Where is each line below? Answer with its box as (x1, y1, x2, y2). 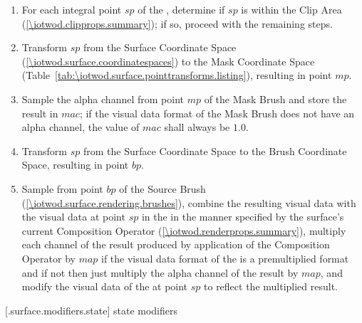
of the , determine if (138, 2, 225, 16)
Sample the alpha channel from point (21, 91, 184, 106)
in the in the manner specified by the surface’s (141, 209, 344, 224)
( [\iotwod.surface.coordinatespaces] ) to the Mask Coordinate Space (21, 53, 315, 68)
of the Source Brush (119, 181, 206, 196)
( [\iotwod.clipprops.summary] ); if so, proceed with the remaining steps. (21, 16, 333, 31)
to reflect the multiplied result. (204, 279, 338, 294)
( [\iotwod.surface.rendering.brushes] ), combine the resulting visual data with (21, 195, 356, 210)
